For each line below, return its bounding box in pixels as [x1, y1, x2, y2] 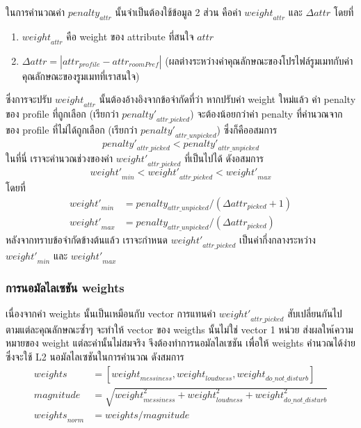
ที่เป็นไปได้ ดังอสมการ [184, 151, 264, 166]
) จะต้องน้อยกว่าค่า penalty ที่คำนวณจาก [190, 106, 343, 120]
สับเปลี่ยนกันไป [287, 306, 342, 321]
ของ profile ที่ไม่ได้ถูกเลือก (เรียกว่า [6, 122, 138, 136]
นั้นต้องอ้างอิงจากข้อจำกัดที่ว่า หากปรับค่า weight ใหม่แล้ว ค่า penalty [99, 92, 356, 106]
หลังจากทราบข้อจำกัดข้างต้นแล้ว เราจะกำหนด [6, 232, 168, 247]
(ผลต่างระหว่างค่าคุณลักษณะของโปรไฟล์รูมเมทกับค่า [165, 53, 353, 68]
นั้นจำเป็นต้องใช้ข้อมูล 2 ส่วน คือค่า [115, 5, 241, 19]
